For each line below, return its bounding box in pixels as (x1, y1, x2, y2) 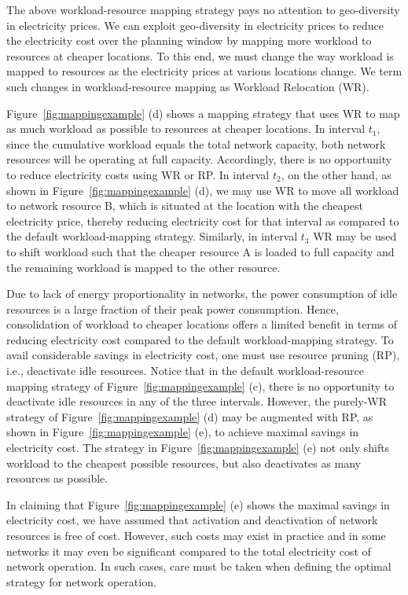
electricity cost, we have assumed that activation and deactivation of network (6, 512, 378, 528)
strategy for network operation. (6, 573, 156, 589)
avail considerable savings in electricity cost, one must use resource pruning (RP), (6, 347, 400, 363)
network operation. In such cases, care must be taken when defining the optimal (6, 558, 391, 575)
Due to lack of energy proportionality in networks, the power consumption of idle (6, 285, 398, 302)
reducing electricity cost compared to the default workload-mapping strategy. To (6, 331, 394, 347)
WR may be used (313, 228, 397, 244)
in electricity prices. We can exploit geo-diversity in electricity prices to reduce (6, 17, 384, 33)
